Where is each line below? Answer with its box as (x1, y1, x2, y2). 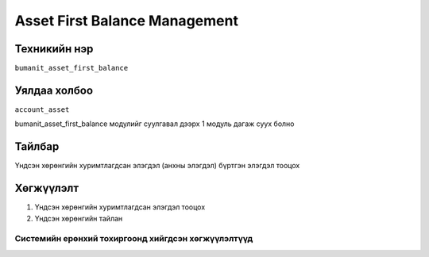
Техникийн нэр (14, 42, 94, 56)
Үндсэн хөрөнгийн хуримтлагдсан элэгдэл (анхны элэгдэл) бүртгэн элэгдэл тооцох (14, 161, 300, 171)
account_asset (14, 105, 70, 114)
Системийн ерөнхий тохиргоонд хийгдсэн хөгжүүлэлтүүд (14, 233, 253, 244)
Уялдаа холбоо (14, 83, 94, 97)
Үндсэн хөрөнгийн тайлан (34, 213, 123, 223)
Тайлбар (14, 140, 60, 154)
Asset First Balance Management (14, 12, 238, 29)
